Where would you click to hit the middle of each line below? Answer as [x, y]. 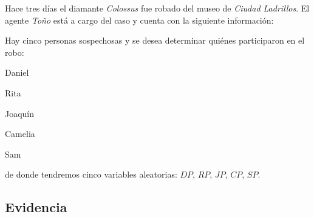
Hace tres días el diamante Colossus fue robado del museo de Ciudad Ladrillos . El [157, 8]
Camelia [20, 134]
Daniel [17, 72]
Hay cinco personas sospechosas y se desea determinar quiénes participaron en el [155, 40]
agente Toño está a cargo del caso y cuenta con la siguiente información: [139, 20]
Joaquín [20, 113]
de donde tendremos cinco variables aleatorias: [91, 174]
